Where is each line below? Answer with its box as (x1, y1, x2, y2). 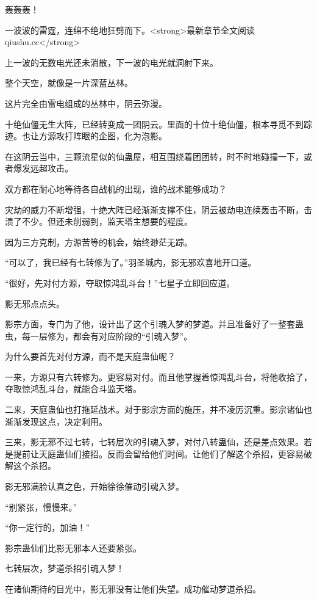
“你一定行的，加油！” (5, 521, 90, 534)
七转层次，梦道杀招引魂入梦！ (5, 562, 124, 575)
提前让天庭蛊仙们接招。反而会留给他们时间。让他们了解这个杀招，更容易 (13, 447, 304, 460)
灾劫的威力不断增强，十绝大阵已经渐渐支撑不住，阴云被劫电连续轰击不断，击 (5, 203, 312, 216)
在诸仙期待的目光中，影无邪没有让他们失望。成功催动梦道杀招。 (5, 583, 261, 595)
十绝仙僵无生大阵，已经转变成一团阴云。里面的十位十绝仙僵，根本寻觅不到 (5, 117, 304, 130)
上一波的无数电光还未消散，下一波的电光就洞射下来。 (5, 56, 218, 68)
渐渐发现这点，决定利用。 (5, 415, 107, 427)
